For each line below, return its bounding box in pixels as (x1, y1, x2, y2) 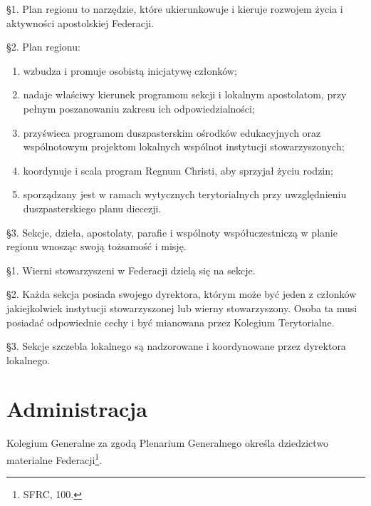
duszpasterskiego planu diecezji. (23, 200, 162, 215)
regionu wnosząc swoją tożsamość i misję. (6, 239, 187, 254)
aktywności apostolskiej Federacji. (6, 15, 154, 30)
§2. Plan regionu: (6, 39, 80, 54)
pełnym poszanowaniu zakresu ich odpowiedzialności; (23, 100, 255, 115)
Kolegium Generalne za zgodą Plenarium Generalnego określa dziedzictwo (6, 435, 329, 450)
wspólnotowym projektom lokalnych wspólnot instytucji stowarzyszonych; (23, 139, 345, 154)
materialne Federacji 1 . (6, 450, 103, 467)
